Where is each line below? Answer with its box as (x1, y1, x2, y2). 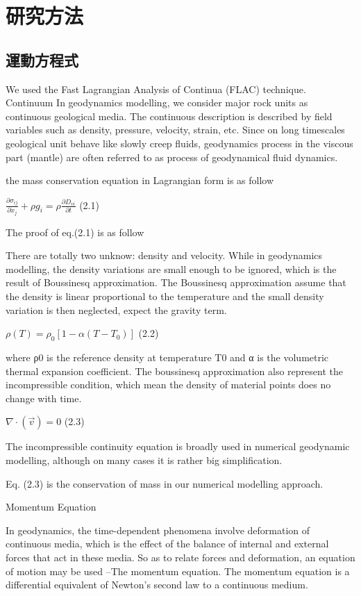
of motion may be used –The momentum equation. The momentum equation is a (6, 563, 350, 578)
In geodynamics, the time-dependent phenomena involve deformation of (6, 522, 310, 537)
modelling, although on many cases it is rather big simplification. (6, 452, 283, 467)
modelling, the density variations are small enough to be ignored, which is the (6, 261, 337, 276)
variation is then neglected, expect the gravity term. (6, 302, 227, 317)
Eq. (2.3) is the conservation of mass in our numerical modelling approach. (6, 476, 324, 490)
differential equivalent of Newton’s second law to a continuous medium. (6, 577, 308, 592)
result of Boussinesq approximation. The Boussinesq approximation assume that (6, 275, 346, 290)
